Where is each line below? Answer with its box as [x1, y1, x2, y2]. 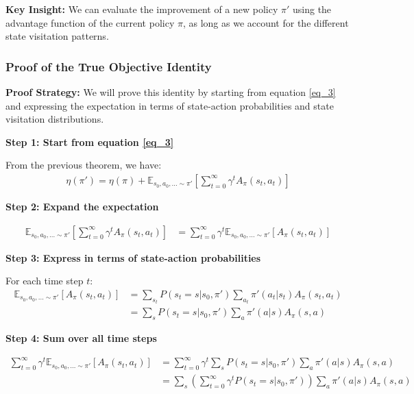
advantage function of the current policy [5, 15, 175, 29]
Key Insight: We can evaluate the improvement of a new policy [5, 2, 278, 16]
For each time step [5, 273, 84, 288]
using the [293, 2, 332, 16]
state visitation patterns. [5, 29, 109, 43]
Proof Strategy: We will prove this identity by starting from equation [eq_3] [5, 85, 336, 99]
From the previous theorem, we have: [5, 158, 162, 172]
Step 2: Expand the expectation [5, 199, 159, 213]
